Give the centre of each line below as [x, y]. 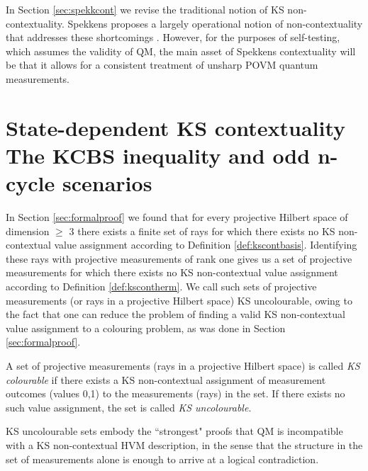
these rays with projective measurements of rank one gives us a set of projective [179, 258]
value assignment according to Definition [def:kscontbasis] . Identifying [206, 245]
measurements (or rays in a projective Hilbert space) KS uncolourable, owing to [179, 300]
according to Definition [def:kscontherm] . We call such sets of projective [161, 286]
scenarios [107, 183]
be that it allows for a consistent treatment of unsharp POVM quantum [162, 65]
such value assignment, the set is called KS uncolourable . [129, 407]
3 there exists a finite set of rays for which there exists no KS [202, 231]
